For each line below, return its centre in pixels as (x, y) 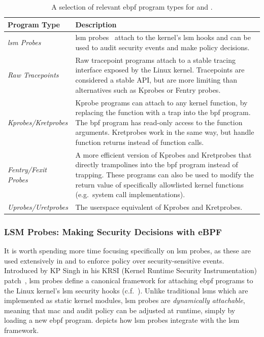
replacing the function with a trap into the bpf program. (163, 112)
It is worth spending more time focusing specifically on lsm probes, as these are (128, 251)
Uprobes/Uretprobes (38, 207)
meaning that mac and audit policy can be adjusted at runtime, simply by (120, 310)
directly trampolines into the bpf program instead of (157, 164)
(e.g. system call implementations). (130, 194)
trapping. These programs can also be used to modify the (164, 174)
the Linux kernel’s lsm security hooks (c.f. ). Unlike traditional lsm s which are (126, 290)
